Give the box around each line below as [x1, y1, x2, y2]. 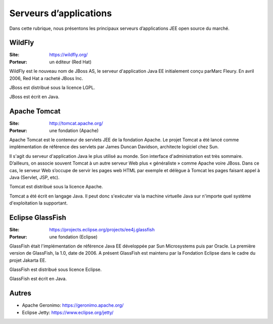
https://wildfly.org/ [49, 52, 88, 58]
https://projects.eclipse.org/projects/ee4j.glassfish [49, 227, 155, 233]
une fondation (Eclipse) [49, 233, 98, 240]
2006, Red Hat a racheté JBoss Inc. [9, 75, 83, 81]
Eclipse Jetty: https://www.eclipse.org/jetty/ [22, 309, 114, 315]
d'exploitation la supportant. [9, 200, 68, 206]
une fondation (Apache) [49, 127, 99, 134]
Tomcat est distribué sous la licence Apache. [9, 184, 103, 190]
